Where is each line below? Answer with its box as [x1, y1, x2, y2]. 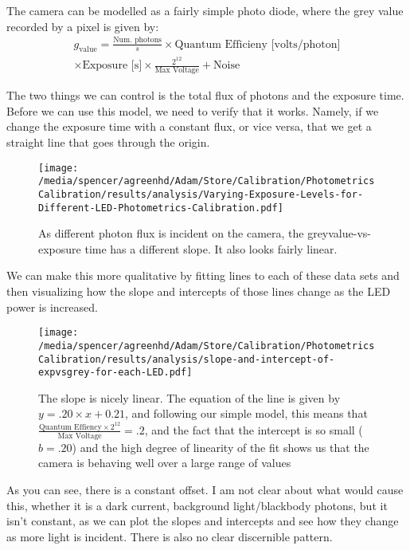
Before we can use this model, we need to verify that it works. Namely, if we [6, 102, 379, 119]
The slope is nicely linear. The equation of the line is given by [38, 389, 341, 406]
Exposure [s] [82, 60, 143, 72]
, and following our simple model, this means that [125, 405, 368, 422]
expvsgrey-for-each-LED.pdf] [38, 367, 193, 379]
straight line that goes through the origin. [6, 134, 210, 151]
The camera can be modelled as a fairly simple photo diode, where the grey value [6, 2, 404, 18]
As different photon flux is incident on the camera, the [38, 225, 304, 242]
